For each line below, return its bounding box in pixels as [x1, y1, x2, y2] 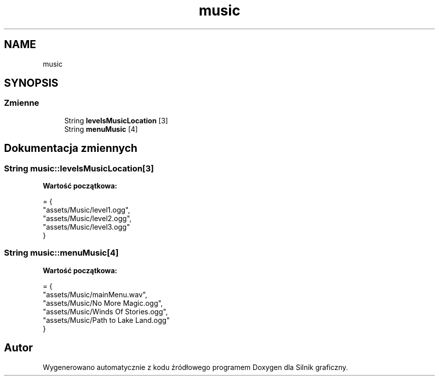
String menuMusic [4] [64, 124, 138, 133]
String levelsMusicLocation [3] [64, 116, 168, 125]
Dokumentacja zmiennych [4, 142, 138, 155]
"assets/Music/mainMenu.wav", [43, 290, 147, 299]
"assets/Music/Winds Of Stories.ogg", [43, 307, 168, 316]
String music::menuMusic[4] [4, 248, 119, 258]
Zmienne [4, 98, 40, 108]
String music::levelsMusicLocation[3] [4, 163, 154, 173]
